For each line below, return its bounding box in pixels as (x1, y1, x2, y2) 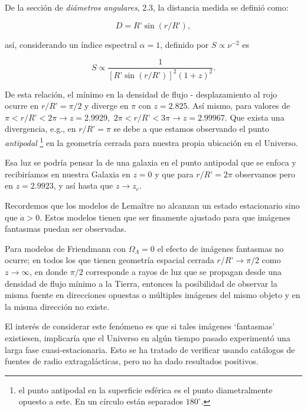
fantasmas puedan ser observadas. (5, 222, 127, 235)
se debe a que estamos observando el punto (113, 122, 269, 135)
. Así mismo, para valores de (187, 99, 290, 112)
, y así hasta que (53, 179, 113, 192)
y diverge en (84, 99, 129, 112)
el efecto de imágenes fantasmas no (157, 242, 284, 254)
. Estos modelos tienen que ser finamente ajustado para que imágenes (40, 211, 290, 223)
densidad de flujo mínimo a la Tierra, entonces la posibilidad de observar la (5, 277, 277, 289)
